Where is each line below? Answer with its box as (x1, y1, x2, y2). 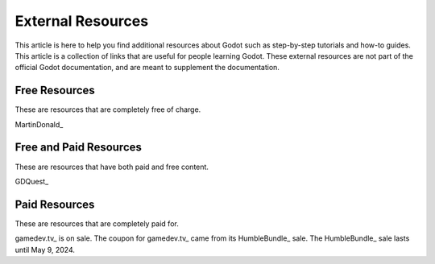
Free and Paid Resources (14, 141, 143, 155)
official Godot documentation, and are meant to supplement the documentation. (14, 63, 280, 72)
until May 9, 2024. (14, 245, 76, 254)
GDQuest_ (14, 176, 49, 186)
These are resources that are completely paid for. (14, 218, 179, 229)
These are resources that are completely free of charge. (14, 105, 201, 114)
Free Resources (14, 84, 96, 97)
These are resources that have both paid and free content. (14, 162, 209, 171)
